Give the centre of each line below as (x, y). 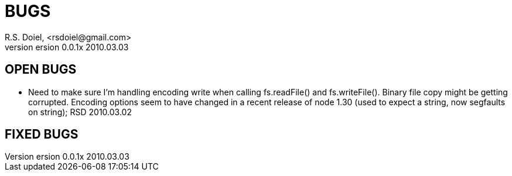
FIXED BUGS (42, 134)
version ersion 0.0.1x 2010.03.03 (67, 47)
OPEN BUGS (41, 70)
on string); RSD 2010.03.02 (80, 112)
